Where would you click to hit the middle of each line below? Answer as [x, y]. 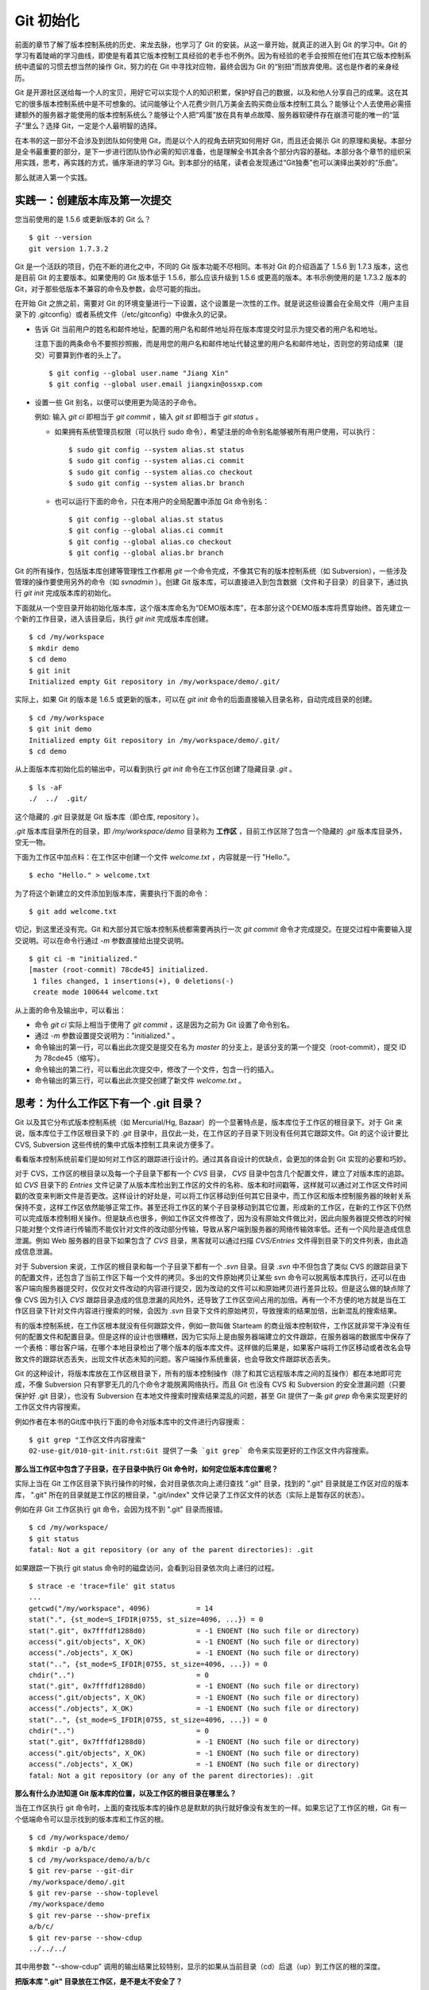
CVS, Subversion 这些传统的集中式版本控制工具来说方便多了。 [116, 1144]
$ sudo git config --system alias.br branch [157, 483]
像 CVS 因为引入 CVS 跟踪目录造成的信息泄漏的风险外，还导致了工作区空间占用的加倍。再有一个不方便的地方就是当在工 [211, 1299]
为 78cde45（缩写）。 [70, 1058]
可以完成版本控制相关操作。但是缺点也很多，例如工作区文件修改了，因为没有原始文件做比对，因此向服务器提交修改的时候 [213, 1218]
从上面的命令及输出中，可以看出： [70, 1010]
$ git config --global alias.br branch [146, 553]
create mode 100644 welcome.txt [96, 992]
